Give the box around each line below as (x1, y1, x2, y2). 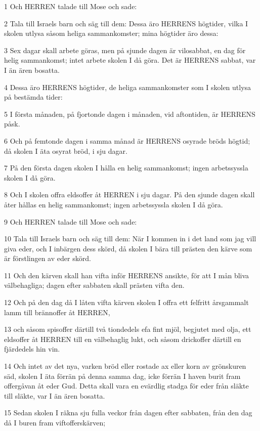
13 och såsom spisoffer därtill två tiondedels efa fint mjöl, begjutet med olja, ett (4, 324, 251, 334)
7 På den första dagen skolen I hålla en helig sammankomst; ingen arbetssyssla (4, 162, 248, 173)
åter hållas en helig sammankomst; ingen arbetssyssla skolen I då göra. (4, 199, 223, 209)
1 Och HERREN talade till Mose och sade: (4, 1, 137, 11)
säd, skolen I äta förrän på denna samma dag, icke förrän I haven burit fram (4, 370, 241, 381)
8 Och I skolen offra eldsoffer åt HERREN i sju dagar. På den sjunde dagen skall (4, 189, 255, 200)
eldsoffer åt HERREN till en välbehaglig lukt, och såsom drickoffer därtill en (4, 333, 241, 344)
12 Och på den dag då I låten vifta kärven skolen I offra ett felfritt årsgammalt (4, 297, 249, 308)
